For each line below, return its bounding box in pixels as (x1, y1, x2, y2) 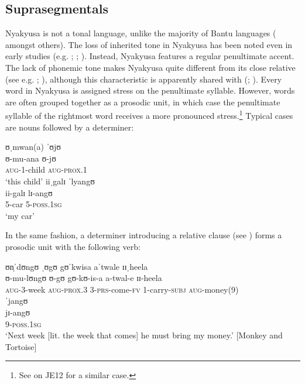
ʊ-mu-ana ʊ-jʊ (5, 152, 56, 164)
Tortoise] (5, 340, 37, 352)
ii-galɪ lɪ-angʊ (5, 186, 53, 198)
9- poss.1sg (5, 317, 42, 330)
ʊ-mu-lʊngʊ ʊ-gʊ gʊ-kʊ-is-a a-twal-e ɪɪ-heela (5, 272, 162, 284)
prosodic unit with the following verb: (5, 240, 140, 252)
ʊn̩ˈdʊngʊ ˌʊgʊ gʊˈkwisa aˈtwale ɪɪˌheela (5, 260, 148, 272)
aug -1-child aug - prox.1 (5, 163, 87, 176)
